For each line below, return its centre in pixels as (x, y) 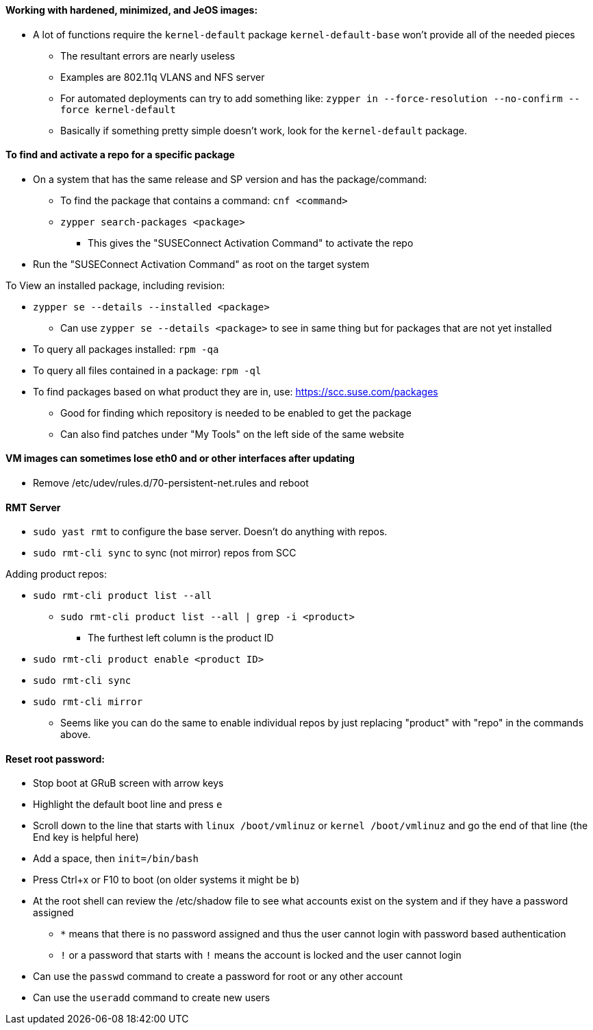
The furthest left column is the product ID (181, 638)
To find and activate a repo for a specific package (120, 155)
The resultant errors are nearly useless (148, 56)
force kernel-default (118, 109)
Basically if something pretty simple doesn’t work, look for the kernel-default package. (264, 130)
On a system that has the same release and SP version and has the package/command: (230, 179)
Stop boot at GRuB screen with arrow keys (128, 783)
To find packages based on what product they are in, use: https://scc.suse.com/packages (236, 391)
